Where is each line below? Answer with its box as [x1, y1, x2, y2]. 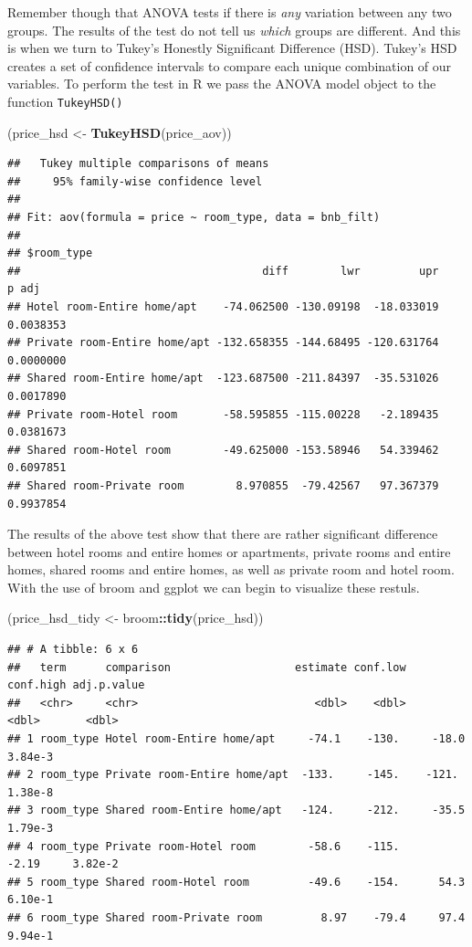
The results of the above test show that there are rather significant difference [7, 524, 438, 543]
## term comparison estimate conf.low [7, 660, 406, 674]
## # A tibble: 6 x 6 [7, 643, 139, 657]
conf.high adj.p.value [7, 679, 145, 692]
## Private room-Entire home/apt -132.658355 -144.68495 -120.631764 [7, 336, 439, 350]
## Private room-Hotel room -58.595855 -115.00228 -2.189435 [7, 407, 439, 421]
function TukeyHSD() [7, 91, 123, 110]
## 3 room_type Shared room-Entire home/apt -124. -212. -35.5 [7, 804, 466, 817]
